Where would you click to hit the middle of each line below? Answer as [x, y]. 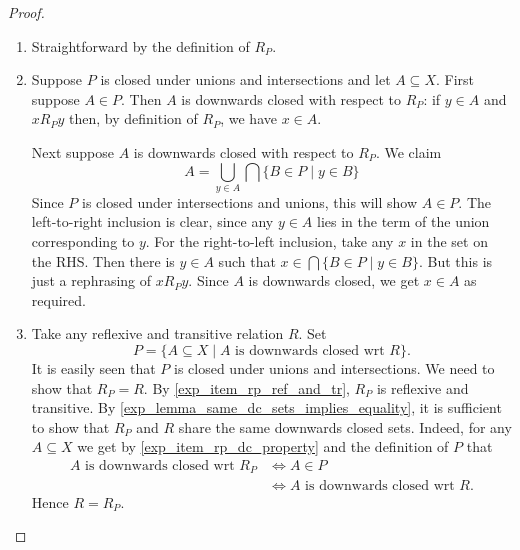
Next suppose [73, 151]
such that [247, 260]
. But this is [455, 260]
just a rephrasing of [91, 280]
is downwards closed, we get [334, 280]
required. [58, 299]
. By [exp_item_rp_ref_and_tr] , [246, 387]
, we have [248, 118]
